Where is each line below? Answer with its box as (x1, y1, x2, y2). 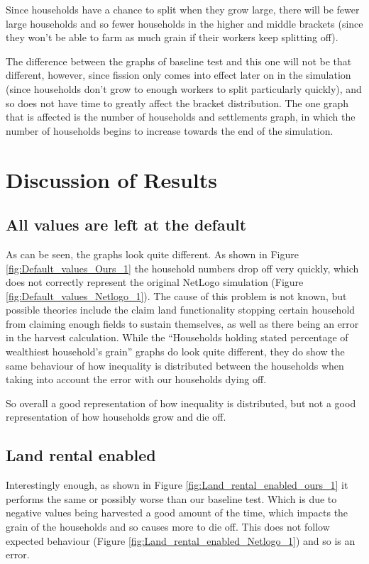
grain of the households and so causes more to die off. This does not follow (6, 519, 330, 534)
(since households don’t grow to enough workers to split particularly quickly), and (6, 81, 362, 96)
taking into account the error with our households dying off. (6, 372, 267, 387)
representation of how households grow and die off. (6, 409, 226, 424)
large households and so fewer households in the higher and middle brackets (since (6, 16, 363, 31)
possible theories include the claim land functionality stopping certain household (6, 302, 356, 317)
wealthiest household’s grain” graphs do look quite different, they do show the (6, 344, 345, 359)
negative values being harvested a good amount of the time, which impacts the (6, 505, 348, 520)
